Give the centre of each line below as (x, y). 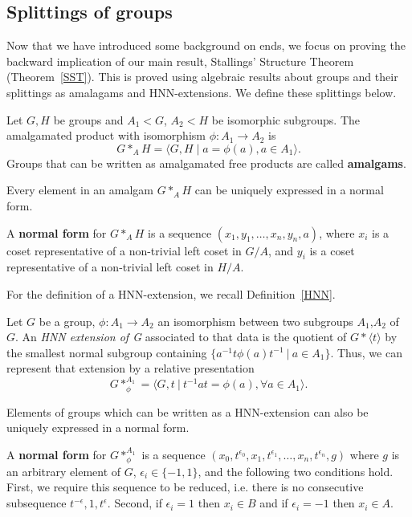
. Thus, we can (366, 352)
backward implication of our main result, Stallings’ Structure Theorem (180, 61)
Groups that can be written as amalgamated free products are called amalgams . (206, 163)
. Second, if (135, 503)
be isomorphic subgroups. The (286, 119)
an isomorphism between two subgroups (255, 321)
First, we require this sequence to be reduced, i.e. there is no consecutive (185, 487)
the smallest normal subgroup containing (107, 352)
